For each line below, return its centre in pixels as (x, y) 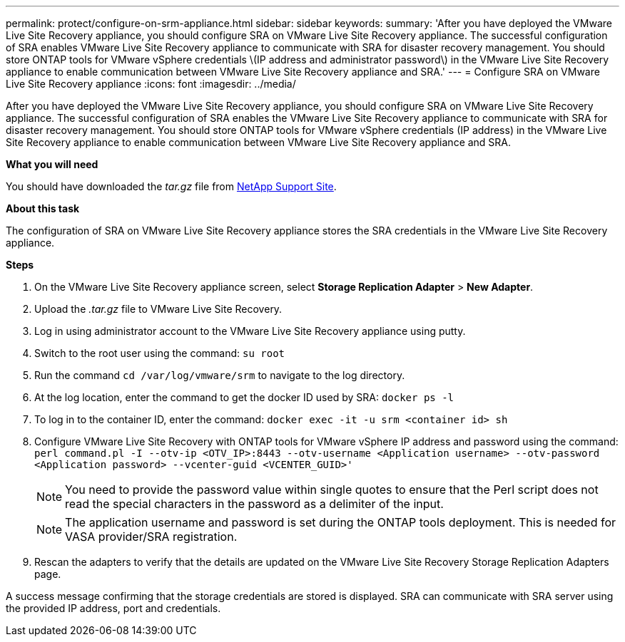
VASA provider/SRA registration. (151, 537)
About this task (43, 208)
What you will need (52, 164)
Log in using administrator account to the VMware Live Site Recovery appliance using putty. (250, 331)
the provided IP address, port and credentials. (113, 608)
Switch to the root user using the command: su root (160, 353)
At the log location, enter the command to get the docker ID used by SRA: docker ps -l (244, 397)
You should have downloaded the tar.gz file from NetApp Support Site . (171, 186)
